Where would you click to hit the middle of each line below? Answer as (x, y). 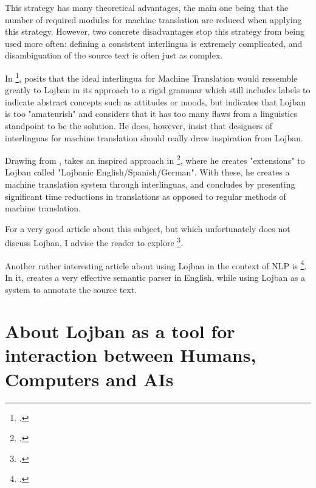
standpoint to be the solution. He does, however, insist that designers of (139, 126)
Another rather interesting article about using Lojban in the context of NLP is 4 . (156, 264)
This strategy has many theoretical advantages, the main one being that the (147, 7)
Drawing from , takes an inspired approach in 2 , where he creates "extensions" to (155, 159)
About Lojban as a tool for (120, 331)
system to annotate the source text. (71, 289)
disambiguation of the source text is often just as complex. (114, 55)
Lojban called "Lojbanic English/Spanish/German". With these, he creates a (147, 172)
